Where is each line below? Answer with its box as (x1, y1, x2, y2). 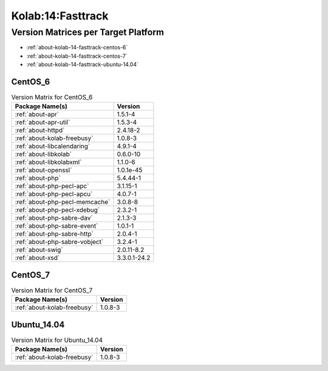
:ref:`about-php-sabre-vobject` (15, 237, 104, 246)
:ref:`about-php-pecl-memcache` (15, 198, 111, 206)
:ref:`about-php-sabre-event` (15, 222, 98, 230)
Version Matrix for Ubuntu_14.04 (11, 336, 103, 344)
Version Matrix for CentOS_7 (11, 286, 93, 294)
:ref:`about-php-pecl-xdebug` (15, 206, 100, 214)
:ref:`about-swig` (15, 246, 63, 254)
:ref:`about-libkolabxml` (15, 158, 82, 166)
